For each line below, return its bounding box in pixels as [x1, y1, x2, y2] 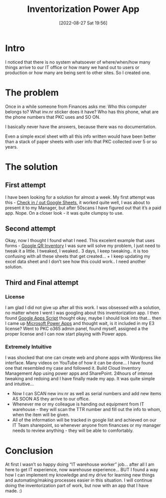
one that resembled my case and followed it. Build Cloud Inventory [5, 365, 141, 371]
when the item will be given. [12, 412, 70, 418]
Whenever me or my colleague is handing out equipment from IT [12, 401, 145, 407]
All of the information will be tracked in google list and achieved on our [12, 417, 157, 423]
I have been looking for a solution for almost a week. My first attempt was [5, 194, 155, 200]
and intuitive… [5, 381, 34, 387]
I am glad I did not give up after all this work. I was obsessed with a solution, [5, 305, 161, 311]
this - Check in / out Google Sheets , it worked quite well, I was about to [5, 199, 150, 205]
